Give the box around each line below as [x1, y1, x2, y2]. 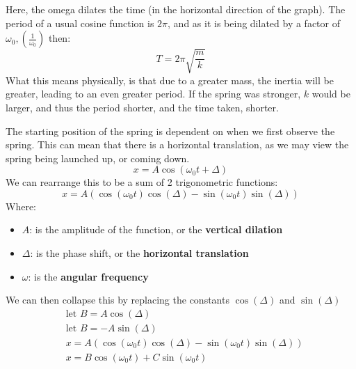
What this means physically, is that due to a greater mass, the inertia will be [6, 72, 334, 87]
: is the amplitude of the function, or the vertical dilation [29, 222, 283, 237]
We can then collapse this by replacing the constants [6, 292, 229, 307]
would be [311, 86, 350, 101]
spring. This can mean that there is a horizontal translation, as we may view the [6, 137, 349, 152]
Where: [6, 198, 36, 213]
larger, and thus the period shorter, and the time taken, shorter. [6, 100, 279, 114]
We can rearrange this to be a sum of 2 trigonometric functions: [6, 175, 278, 189]
